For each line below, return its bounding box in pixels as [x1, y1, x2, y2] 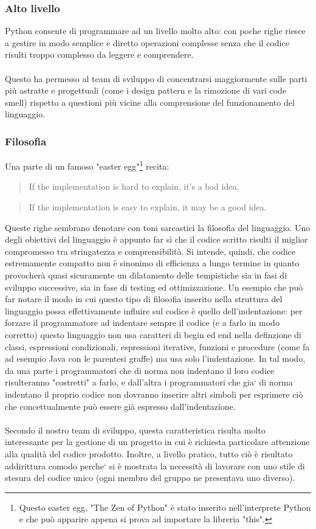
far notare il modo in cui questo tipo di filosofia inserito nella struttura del [5, 292, 283, 305]
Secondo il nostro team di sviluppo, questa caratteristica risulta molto [5, 423, 266, 436]
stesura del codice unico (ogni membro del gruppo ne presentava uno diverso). [5, 471, 295, 484]
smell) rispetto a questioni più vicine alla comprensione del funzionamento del [5, 95, 295, 108]
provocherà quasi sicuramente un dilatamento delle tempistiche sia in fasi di [5, 269, 287, 281]
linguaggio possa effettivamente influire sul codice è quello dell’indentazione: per [5, 304, 303, 317]
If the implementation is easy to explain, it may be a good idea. [29, 201, 267, 213]
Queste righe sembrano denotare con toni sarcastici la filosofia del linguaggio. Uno [5, 221, 311, 233]
